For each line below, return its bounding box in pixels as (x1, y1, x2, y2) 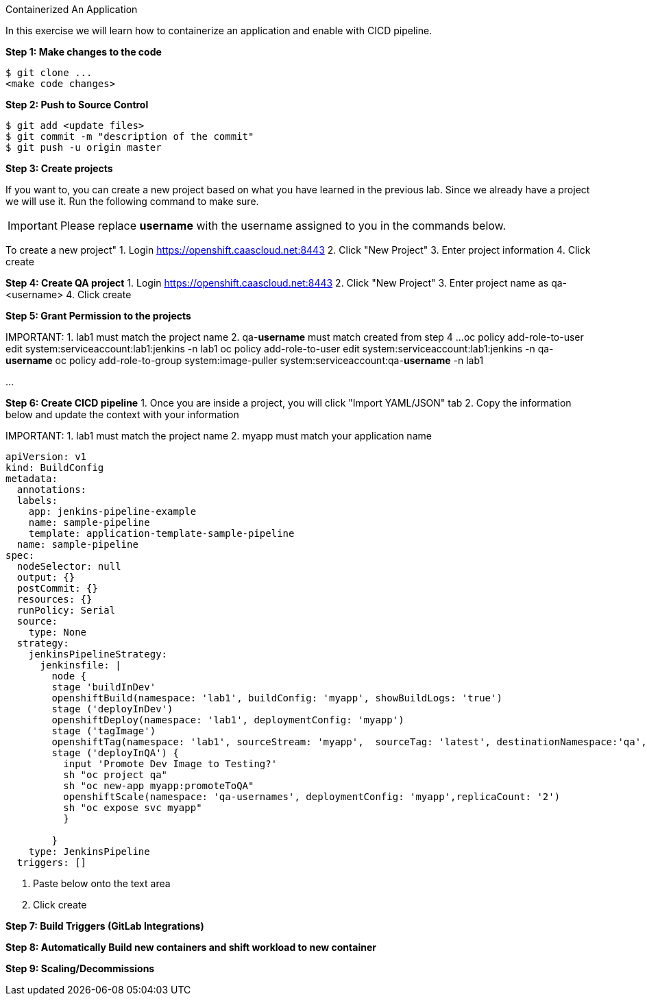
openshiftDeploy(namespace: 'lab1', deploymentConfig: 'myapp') (51, 714, 404, 725)
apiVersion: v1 (5, 451, 87, 462)
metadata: (5, 473, 58, 484)
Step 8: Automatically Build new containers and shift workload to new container (5, 941, 376, 953)
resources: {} (16, 594, 93, 605)
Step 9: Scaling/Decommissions (5, 963, 155, 974)
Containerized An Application (5, 3, 138, 15)
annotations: (16, 484, 87, 495)
